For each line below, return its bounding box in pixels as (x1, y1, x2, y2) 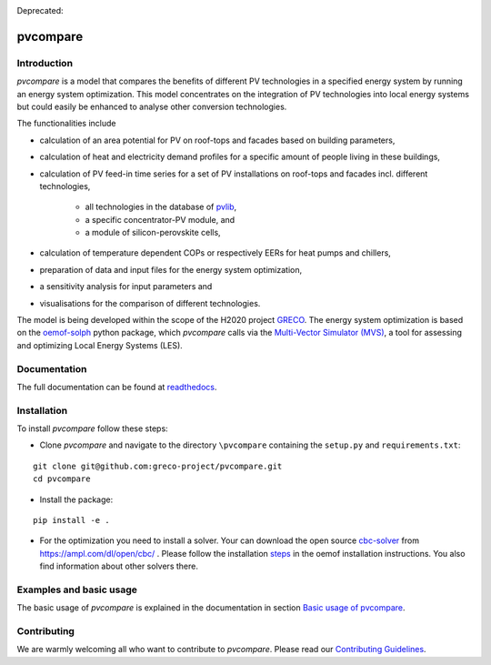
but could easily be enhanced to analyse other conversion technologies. (16, 101, 287, 112)
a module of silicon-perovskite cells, (85, 227, 222, 238)
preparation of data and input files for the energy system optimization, (39, 264, 303, 275)
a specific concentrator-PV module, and (85, 214, 235, 225)
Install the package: (39, 494, 114, 505)
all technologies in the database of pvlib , (85, 201, 237, 213)
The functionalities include (16, 118, 116, 129)
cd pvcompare (33, 474, 91, 484)
